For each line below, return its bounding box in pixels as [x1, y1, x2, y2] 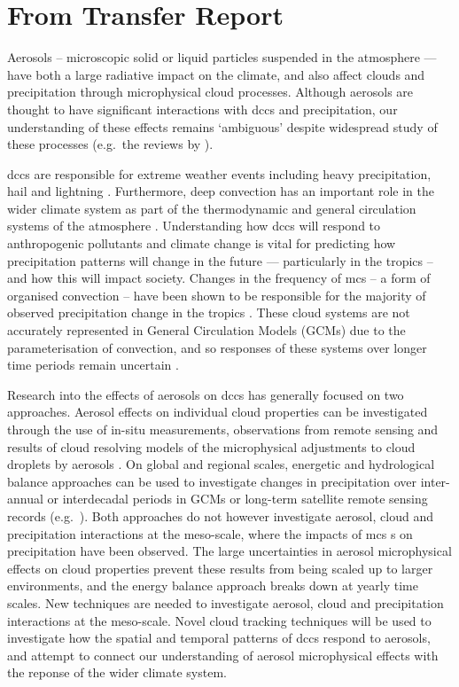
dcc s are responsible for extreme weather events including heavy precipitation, [7, 164, 432, 183]
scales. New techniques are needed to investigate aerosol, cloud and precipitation [7, 593, 444, 612]
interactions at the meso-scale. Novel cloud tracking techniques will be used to [7, 611, 432, 629]
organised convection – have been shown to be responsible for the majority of [7, 285, 426, 304]
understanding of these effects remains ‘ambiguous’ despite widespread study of [7, 117, 438, 136]
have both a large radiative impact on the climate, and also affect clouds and [7, 65, 425, 83]
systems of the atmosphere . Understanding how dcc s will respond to [7, 216, 381, 235]
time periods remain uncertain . [7, 355, 179, 374]
